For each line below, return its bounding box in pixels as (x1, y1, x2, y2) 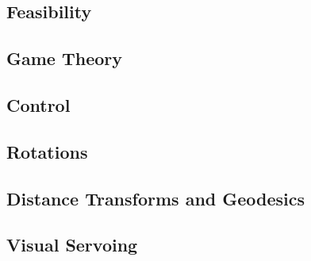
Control (6, 92, 71, 117)
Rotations (6, 139, 88, 163)
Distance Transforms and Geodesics (6, 186, 305, 210)
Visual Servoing (6, 232, 138, 257)
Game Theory (6, 46, 123, 71)
